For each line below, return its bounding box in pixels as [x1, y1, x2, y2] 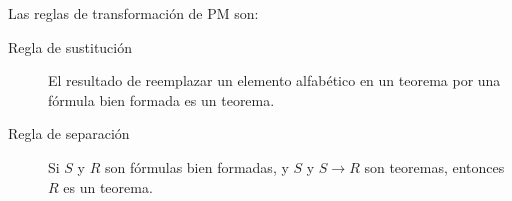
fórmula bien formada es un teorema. [48, 89, 275, 110]
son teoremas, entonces [364, 156, 505, 177]
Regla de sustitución [8, 36, 133, 57]
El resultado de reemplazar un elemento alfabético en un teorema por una [48, 70, 501, 91]
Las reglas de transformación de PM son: [8, 3, 259, 23]
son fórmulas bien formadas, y [104, 156, 289, 177]
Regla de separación [8, 123, 130, 144]
